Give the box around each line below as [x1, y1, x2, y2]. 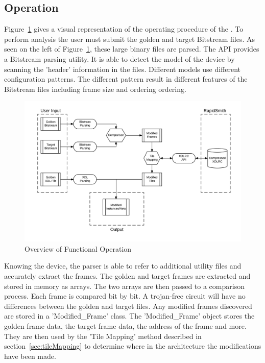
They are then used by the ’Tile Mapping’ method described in [4, 330, 202, 341]
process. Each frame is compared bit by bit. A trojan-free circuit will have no [4, 291, 246, 301]
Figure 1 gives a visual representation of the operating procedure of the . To [4, 23, 244, 34]
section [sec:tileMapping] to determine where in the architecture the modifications [4, 341, 261, 351]
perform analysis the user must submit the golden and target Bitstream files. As [4, 33, 255, 44]
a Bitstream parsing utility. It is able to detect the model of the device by [4, 53, 235, 64]
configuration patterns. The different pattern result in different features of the [4, 74, 248, 84]
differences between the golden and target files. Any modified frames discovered [4, 300, 252, 311]
